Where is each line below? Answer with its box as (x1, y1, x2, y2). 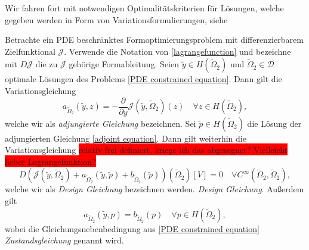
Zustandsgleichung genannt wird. (5, 234, 124, 246)
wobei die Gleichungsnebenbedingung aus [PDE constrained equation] (5, 222, 259, 235)
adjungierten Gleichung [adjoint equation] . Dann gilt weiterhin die (5, 132, 246, 144)
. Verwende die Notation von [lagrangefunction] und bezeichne (64, 45, 291, 57)
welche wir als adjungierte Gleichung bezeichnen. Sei (5, 117, 196, 129)
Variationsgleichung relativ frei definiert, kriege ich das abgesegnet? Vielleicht (5, 143, 288, 156)
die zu (35, 58, 58, 70)
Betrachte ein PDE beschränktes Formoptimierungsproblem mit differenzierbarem (5, 33, 304, 46)
